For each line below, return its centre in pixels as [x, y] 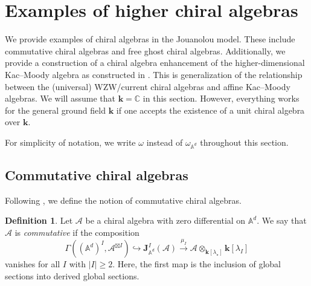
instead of [165, 142]
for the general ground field [55, 110]
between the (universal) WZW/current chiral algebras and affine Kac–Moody [148, 86]
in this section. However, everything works [221, 98]
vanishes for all [33, 264]
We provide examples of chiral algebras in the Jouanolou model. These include [150, 39]
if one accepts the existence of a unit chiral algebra [210, 110]
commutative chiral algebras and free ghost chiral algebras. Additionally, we [145, 50]
